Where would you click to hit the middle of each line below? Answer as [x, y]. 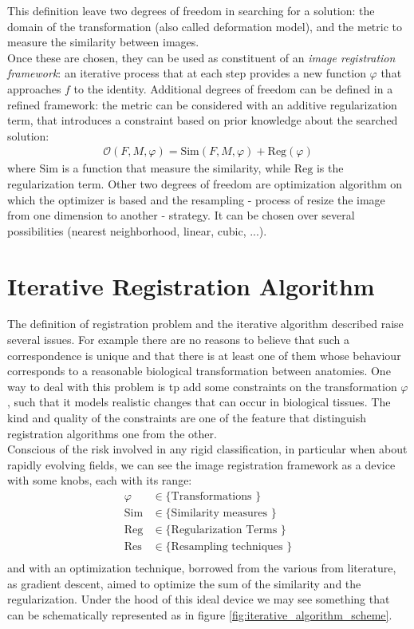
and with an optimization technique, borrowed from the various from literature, [202, 568]
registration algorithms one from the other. [112, 433]
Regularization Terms [224, 530]
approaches [34, 88]
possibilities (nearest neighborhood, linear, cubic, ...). [137, 230]
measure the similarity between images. [103, 42]
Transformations [211, 497]
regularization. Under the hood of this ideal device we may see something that [199, 599]
